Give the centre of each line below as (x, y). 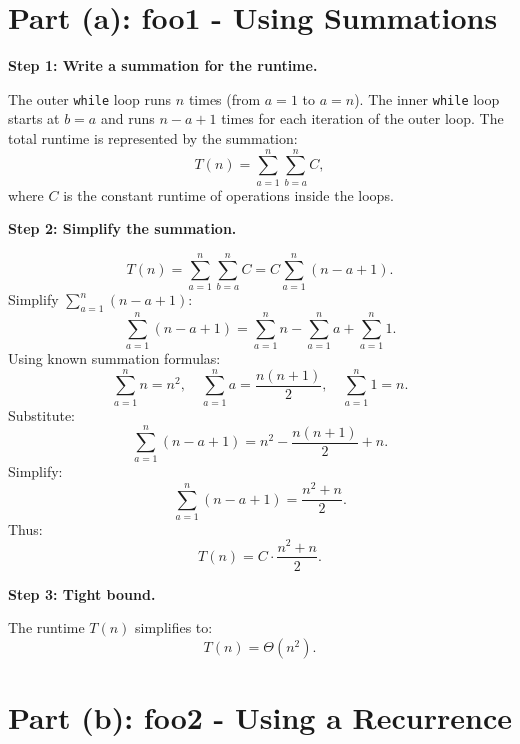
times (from (224, 98)
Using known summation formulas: (114, 357)
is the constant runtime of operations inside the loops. (228, 194)
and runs (127, 118)
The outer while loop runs (90, 98)
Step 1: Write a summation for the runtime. (163, 65)
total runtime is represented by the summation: (153, 137)
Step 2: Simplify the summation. (122, 228)
